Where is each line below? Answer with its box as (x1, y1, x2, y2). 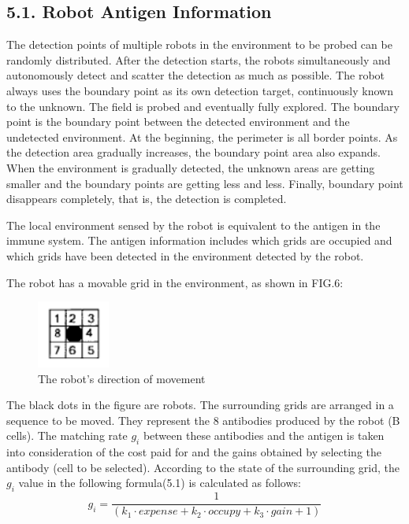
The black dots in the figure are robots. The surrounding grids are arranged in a (6, 397, 394, 413)
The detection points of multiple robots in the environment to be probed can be (6, 36, 392, 53)
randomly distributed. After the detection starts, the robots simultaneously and (6, 51, 391, 68)
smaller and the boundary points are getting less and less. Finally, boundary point (6, 175, 403, 191)
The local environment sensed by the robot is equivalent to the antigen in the (6, 216, 381, 233)
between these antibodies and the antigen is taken (143, 427, 385, 444)
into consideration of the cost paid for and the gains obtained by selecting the (6, 444, 382, 460)
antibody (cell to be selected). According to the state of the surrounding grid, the (6, 459, 400, 475)
